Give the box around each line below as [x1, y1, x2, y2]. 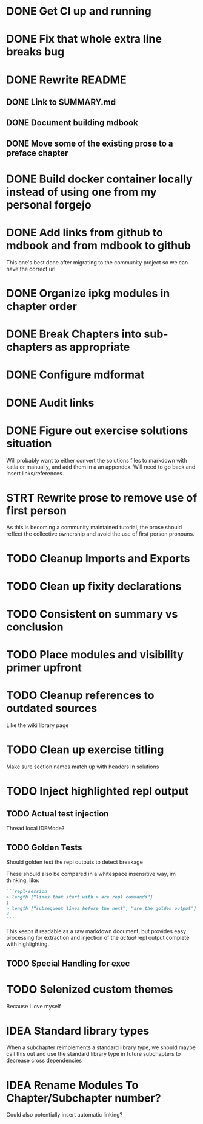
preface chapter [6, 148, 68, 158]
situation [6, 436, 52, 450]
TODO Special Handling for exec [6, 958, 130, 968]
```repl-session [6, 888, 47, 894]
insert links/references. [6, 469, 64, 477]
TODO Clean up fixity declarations [6, 579, 182, 593]
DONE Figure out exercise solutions [6, 424, 188, 437]
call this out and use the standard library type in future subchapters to [6, 1050, 181, 1058]
